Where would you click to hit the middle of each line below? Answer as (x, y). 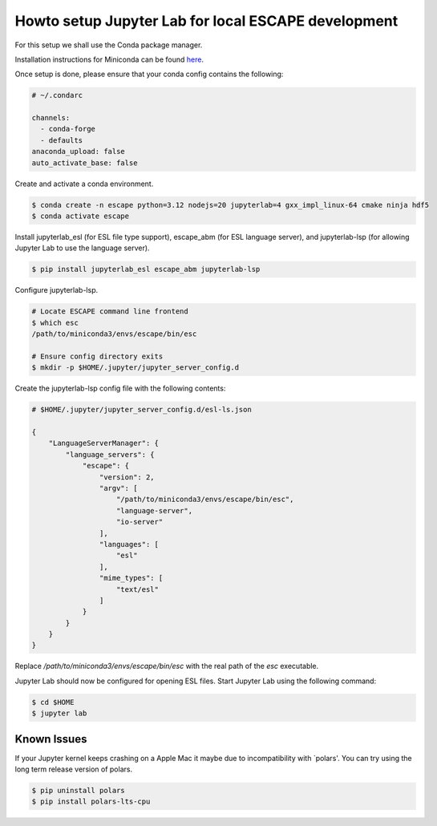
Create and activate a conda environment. (84, 184)
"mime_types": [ (131, 578)
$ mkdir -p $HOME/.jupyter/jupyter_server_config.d (136, 368)
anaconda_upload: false (79, 152)
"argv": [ (118, 488)
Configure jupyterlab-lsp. (57, 290)
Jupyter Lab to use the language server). (82, 248)
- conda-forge (68, 129)
